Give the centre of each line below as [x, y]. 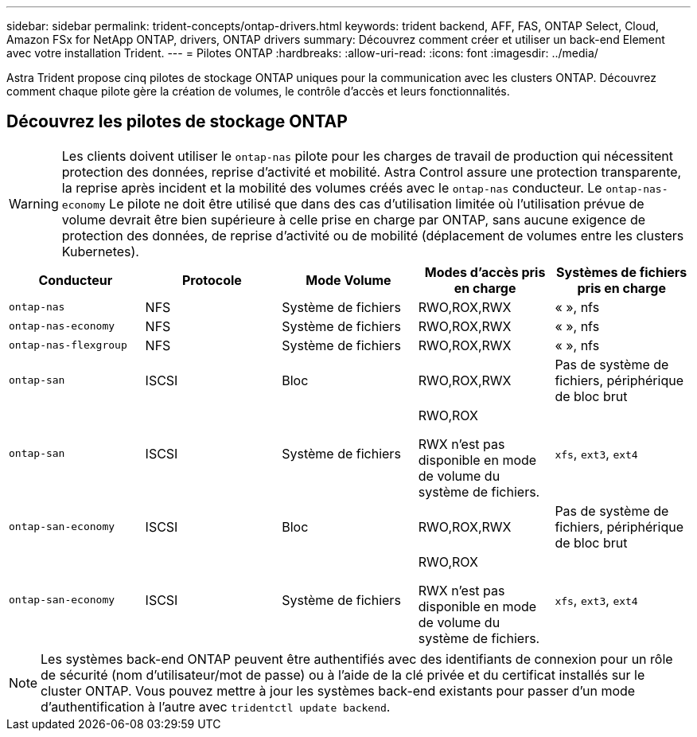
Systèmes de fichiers [622, 272]
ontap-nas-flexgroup [68, 345]
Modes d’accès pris [485, 272]
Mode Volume [348, 280]
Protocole [212, 280]
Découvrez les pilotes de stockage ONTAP [177, 122]
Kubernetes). [100, 251]
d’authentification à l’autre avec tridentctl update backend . [216, 706]
